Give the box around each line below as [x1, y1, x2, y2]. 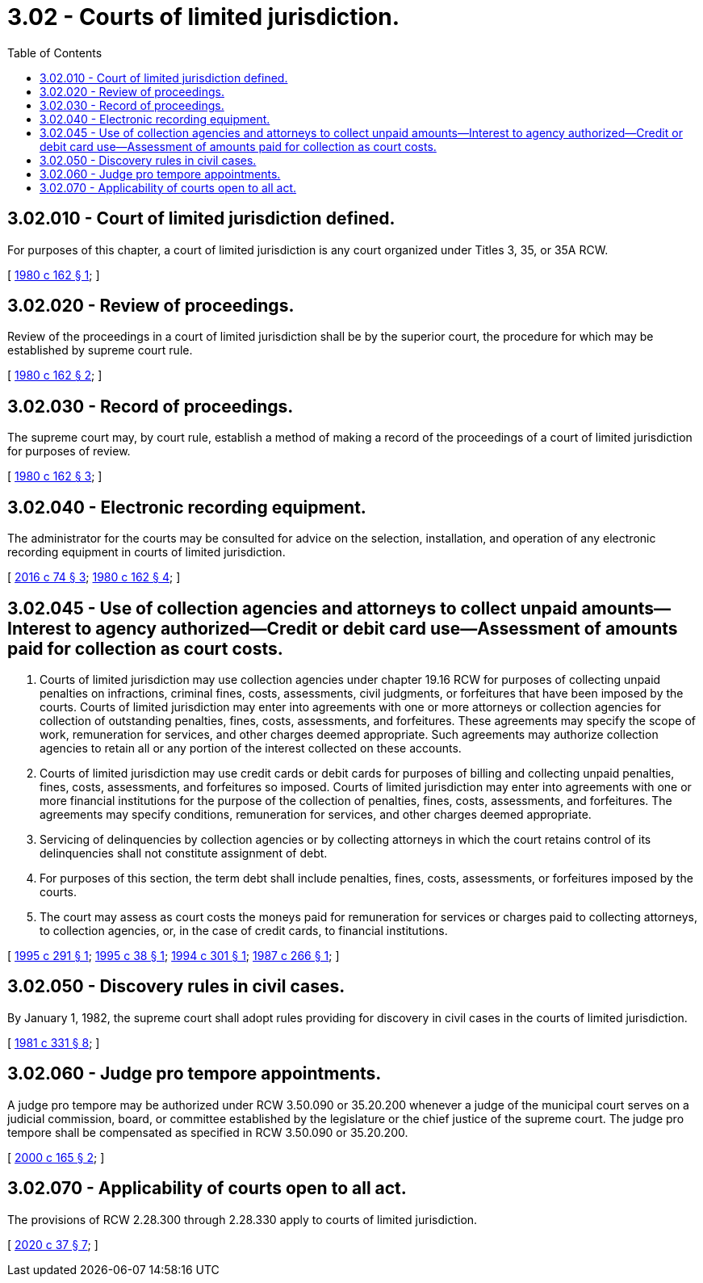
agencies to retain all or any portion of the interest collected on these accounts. [40, 740, 462, 755]
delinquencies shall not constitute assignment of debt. [40, 845, 328, 860]
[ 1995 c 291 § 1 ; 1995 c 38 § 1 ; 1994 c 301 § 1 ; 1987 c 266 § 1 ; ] [7, 948, 340, 962]
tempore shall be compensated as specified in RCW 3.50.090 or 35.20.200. [7, 1125, 408, 1139]
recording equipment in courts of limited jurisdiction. [7, 545, 286, 560]
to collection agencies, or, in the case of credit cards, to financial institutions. [40, 923, 448, 937]
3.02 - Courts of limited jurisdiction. [7, 3, 400, 31]
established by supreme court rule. [7, 343, 193, 358]
